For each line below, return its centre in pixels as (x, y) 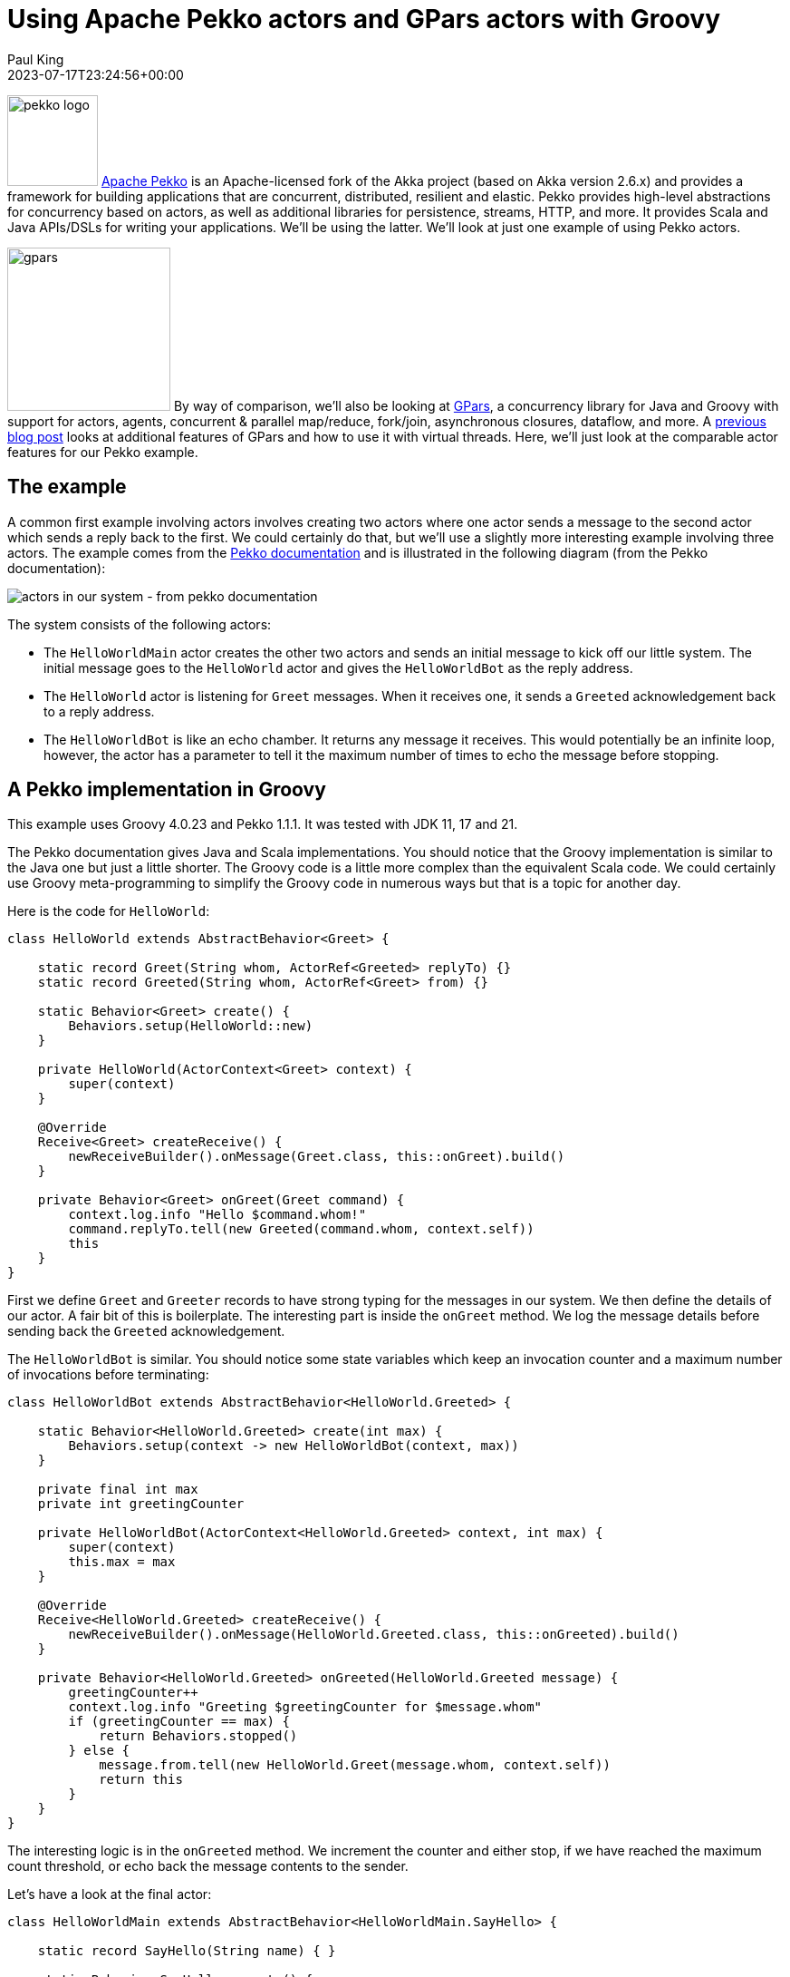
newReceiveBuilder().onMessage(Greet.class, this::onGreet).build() (317, 1157)
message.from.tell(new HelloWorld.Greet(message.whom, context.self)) (355, 1765)
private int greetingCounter (141, 1504)
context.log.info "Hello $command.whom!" (217, 1215)
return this (141, 1780)
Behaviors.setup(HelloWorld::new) (191, 1026)
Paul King (36, 59)
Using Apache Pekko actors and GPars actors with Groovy (364, 19)
